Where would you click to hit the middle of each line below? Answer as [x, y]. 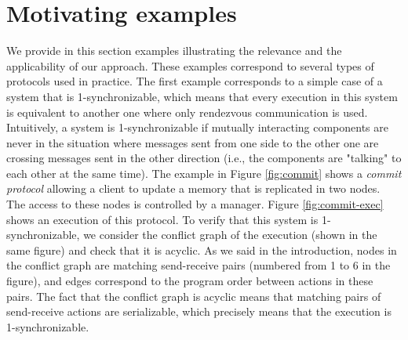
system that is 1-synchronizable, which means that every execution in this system [202, 96]
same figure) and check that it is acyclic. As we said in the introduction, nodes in [202, 250]
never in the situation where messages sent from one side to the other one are [193, 142]
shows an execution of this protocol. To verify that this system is [162, 219]
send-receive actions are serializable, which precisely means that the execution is [199, 311]
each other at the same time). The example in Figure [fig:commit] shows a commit [204, 173]
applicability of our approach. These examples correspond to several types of [190, 65]
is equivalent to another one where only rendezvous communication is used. [187, 112]
